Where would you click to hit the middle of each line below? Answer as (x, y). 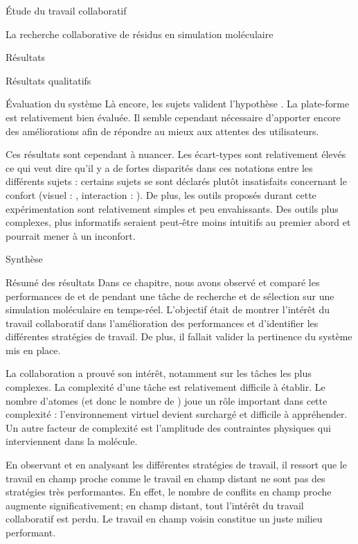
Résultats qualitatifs (48, 80)
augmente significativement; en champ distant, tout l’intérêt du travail (155, 505)
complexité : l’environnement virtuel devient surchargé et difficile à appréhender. (177, 414)
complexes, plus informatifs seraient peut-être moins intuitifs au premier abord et (178, 222)
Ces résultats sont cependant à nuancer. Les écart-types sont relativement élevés (176, 154)
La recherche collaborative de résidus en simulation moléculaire (140, 34)
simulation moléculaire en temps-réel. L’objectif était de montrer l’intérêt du (168, 309)
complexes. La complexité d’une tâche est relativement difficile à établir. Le (165, 387)
